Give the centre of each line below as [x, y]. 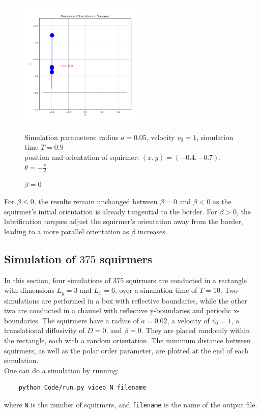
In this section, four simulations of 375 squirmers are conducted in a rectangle [126, 280]
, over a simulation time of [156, 290]
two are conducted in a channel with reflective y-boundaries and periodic [118, 310]
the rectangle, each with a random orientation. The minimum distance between [127, 340]
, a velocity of [188, 320]
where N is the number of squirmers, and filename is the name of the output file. [131, 404]
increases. [152, 231]
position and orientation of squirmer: [82, 157]
